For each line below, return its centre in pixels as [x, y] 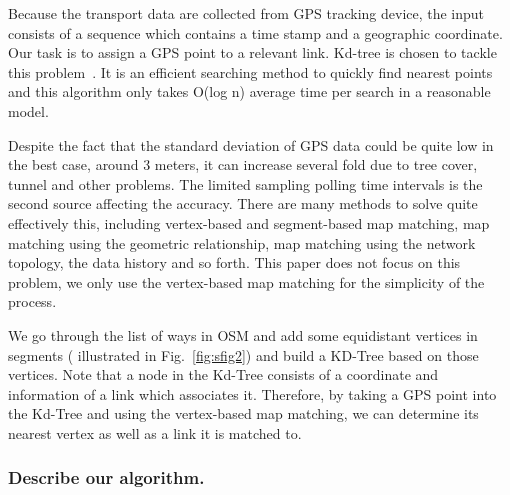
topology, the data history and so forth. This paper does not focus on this [234, 262]
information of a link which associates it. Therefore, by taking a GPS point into [252, 393]
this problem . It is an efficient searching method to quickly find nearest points [250, 71]
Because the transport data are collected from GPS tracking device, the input [246, 13]
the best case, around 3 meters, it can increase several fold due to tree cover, [243, 164]
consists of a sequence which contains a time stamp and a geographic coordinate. [255, 32]
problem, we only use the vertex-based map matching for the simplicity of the [246, 281]
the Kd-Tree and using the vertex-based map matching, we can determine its [243, 413]
